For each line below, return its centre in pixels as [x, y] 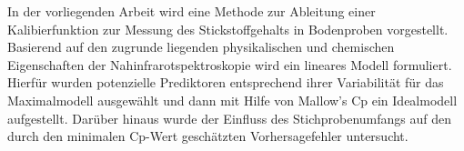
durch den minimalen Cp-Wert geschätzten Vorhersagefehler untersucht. [208, 136]
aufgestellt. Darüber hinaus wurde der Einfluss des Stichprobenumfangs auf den [230, 118]
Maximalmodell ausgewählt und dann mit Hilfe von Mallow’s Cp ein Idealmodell [232, 100]
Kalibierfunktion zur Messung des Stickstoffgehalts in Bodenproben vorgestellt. [228, 29]
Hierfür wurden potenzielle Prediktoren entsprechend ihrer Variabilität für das [226, 82]
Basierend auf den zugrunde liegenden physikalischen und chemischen [201, 47]
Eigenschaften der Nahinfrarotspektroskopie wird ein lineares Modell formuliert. [230, 64]
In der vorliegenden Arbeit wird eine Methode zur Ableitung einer [192, 11]
